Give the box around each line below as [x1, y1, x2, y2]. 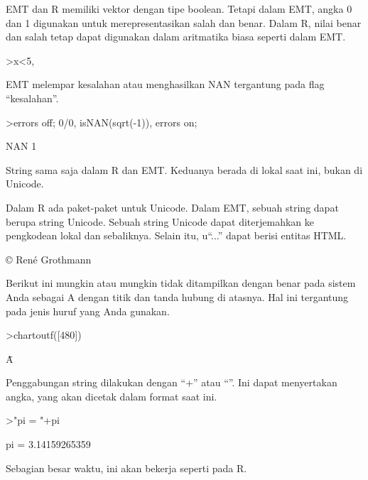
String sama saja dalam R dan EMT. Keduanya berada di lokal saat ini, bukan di [6, 162, 363, 177]
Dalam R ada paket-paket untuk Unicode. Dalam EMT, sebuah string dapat [6, 200, 339, 214]
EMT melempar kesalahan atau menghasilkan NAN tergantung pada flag [6, 77, 325, 92]
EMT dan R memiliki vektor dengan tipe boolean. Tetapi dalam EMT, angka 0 [6, 1, 352, 16]
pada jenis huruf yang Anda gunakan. [6, 303, 170, 318]
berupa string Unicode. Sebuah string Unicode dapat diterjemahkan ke [6, 214, 314, 229]
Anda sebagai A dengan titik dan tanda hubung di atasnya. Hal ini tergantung [6, 289, 349, 304]
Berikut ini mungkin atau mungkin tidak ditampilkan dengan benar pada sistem [6, 276, 356, 290]
